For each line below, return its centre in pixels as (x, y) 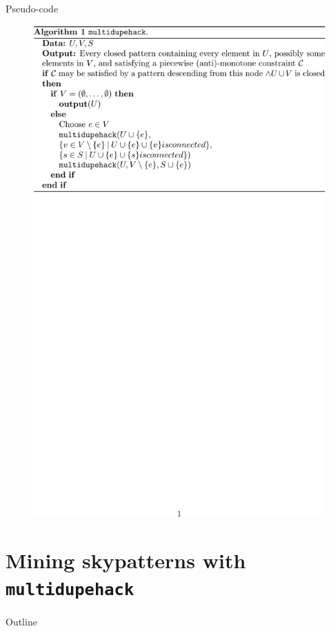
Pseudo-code (32, 8)
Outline (21, 621)
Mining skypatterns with (126, 560)
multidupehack (70, 590)
